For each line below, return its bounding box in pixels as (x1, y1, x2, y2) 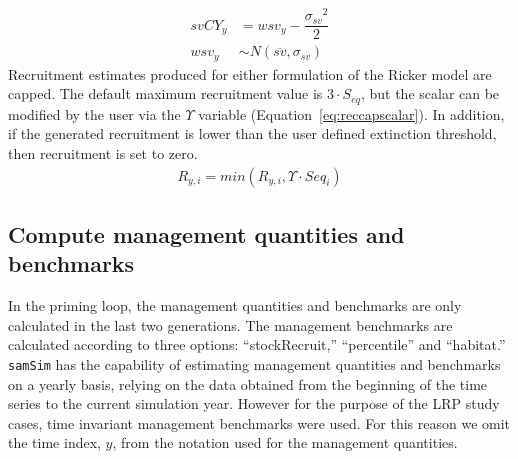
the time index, (8, 432, 101, 453)
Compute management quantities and (8, 218, 405, 249)
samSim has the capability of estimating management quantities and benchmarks (8, 353, 501, 374)
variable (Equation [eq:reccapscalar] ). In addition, (198, 103, 505, 124)
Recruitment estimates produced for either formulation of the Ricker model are (8, 63, 492, 84)
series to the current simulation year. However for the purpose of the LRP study (8, 393, 500, 414)
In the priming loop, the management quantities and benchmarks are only (8, 295, 462, 316)
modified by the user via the (8, 103, 181, 124)
